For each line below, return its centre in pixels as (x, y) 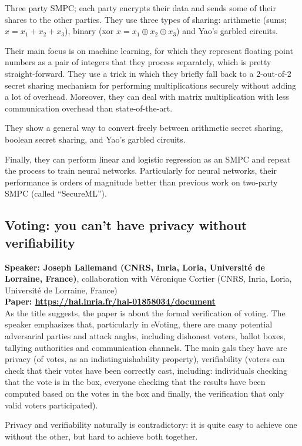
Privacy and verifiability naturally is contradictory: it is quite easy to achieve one (151, 425)
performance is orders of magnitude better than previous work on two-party (141, 182)
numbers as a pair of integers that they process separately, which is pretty (138, 62)
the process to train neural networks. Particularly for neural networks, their (141, 170)
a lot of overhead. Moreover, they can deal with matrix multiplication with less (147, 97)
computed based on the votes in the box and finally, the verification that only (145, 393)
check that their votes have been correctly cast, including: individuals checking (146, 370)
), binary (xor (89, 31)
